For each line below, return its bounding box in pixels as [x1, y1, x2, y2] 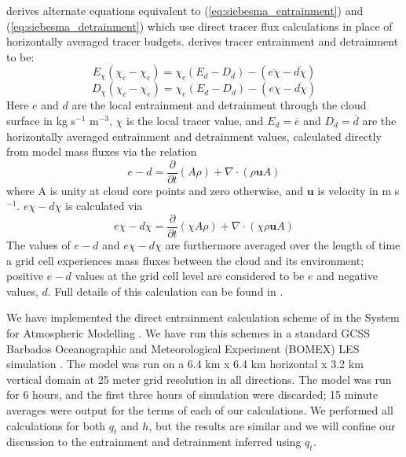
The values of [6, 237, 71, 253]
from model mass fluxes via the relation [6, 143, 197, 160]
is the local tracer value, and [126, 112, 264, 128]
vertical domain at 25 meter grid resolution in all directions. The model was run [6, 370, 392, 387]
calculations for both [6, 417, 106, 433]
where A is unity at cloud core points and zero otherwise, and [6, 182, 303, 198]
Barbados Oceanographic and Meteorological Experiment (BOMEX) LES [6, 340, 360, 356]
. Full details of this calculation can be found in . [47, 282, 283, 299]
